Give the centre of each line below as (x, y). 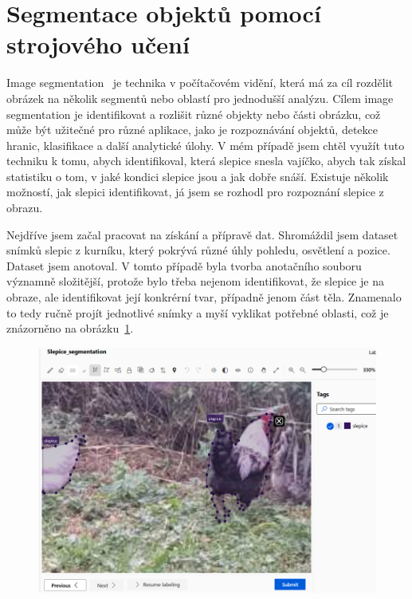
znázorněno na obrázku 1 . (70, 328)
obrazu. (25, 208)
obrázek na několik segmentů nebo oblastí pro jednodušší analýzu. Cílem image (200, 98)
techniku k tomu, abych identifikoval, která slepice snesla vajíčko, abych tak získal (206, 161)
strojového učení (98, 44)
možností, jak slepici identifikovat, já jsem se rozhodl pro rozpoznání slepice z (195, 192)
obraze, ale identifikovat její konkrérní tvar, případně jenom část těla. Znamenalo (204, 297)
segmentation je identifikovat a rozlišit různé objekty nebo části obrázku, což (194, 114)
